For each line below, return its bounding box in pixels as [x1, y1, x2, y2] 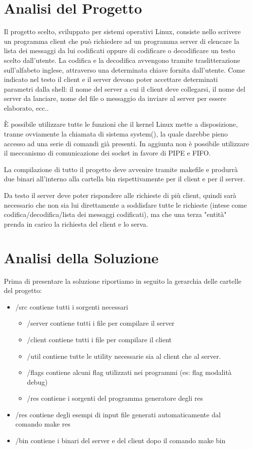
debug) [27, 376, 48, 387]
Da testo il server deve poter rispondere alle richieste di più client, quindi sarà [4, 190, 236, 200]
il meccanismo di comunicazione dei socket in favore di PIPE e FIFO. [4, 148, 211, 158]
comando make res [15, 419, 71, 429]
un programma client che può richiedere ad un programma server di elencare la [4, 36, 239, 46]
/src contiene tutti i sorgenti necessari [15, 301, 128, 312]
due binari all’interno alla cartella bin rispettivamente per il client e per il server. [4, 174, 245, 184]
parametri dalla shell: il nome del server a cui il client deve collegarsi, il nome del [4, 83, 246, 94]
